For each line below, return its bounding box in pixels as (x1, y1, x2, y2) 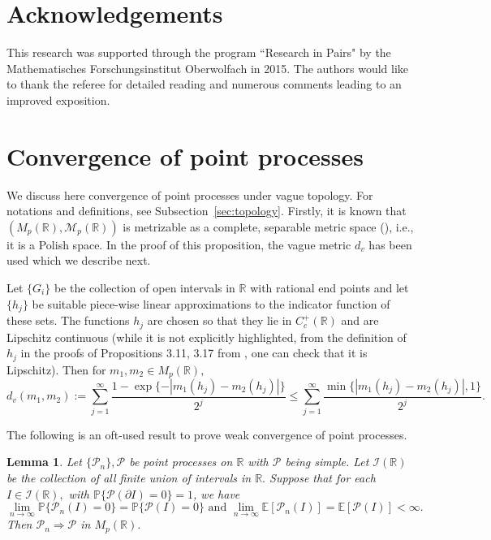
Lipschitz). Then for (6, 361, 106, 378)
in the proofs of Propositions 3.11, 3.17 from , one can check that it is (20, 344, 368, 361)
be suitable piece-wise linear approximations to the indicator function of (32, 295, 390, 312)
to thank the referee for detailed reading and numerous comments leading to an (6, 76, 402, 93)
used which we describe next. (6, 252, 151, 269)
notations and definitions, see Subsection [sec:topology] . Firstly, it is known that (6, 202, 407, 219)
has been (368, 235, 412, 253)
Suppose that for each (269, 469, 376, 486)
